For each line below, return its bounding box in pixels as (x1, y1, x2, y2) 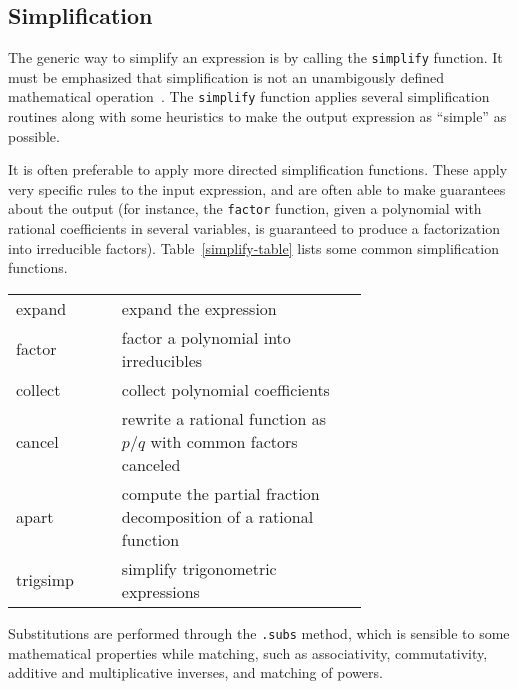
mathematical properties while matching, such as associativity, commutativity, (8, 642, 488, 663)
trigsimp (16, 568, 74, 592)
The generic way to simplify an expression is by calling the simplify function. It (8, 47, 503, 68)
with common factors (150, 429, 298, 453)
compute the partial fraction (121, 481, 320, 505)
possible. (8, 125, 60, 146)
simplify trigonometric (121, 556, 277, 580)
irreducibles (121, 348, 203, 372)
